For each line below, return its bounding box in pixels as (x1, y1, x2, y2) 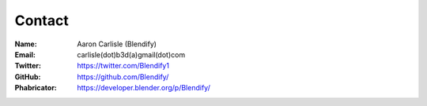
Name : (14, 39, 37, 49)
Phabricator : (14, 83, 57, 93)
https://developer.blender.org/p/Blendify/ (77, 83, 211, 93)
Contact (14, 12, 69, 29)
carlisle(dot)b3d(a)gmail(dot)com (77, 49, 186, 59)
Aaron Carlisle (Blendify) (77, 39, 157, 49)
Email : (14, 49, 36, 59)
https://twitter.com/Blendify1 (77, 61, 170, 71)
